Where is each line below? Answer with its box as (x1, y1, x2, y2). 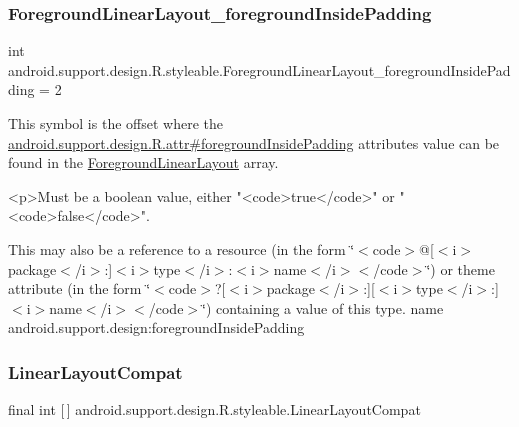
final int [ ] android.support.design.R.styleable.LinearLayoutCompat (8, 399, 421, 420)
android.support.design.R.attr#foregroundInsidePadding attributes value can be (8, 132, 500, 153)
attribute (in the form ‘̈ (8, 278, 151, 299)
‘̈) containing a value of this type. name (202, 297, 444, 318)
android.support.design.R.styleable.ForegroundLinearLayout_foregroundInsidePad (8, 59, 511, 80)
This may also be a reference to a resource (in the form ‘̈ (8, 238, 355, 259)
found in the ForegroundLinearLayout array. (8, 152, 279, 173)
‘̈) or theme (426, 258, 495, 279)
